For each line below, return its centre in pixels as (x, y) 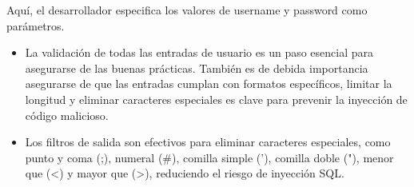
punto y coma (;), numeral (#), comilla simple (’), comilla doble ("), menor (209, 157)
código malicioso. (67, 115)
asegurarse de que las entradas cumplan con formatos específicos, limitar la (209, 84)
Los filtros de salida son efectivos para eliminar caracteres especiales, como (208, 142)
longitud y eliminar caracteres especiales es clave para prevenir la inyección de (216, 99)
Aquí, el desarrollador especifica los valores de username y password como (187, 10)
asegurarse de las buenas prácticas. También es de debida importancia (197, 68)
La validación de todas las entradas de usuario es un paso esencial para (199, 52)
